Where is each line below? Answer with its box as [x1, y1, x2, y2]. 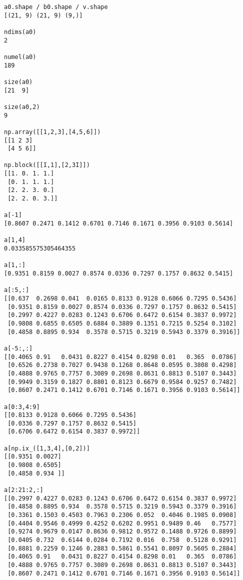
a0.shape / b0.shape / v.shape [4, 3, 108, 10]
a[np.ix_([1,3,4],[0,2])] [4, 444, 90, 452]
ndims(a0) [4, 28, 36, 35]
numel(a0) [4, 53, 36, 60]
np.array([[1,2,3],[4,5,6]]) [4, 128, 101, 135]
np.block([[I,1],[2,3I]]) [4, 161, 90, 169]
